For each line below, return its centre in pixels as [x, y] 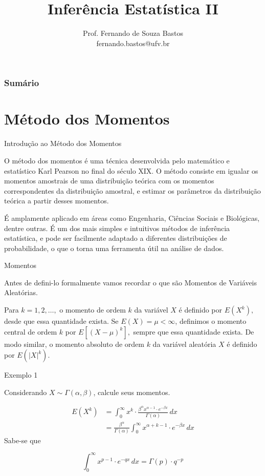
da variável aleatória [184, 344]
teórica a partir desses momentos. [57, 201]
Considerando [26, 392]
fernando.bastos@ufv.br [133, 43]
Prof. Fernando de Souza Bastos [133, 33]
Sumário [22, 83]
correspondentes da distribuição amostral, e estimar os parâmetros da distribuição [132, 190]
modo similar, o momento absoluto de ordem [74, 344]
